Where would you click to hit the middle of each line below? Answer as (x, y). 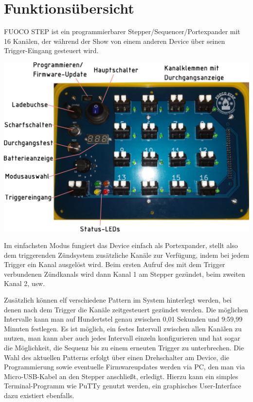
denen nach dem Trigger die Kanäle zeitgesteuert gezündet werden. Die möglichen (126, 309)
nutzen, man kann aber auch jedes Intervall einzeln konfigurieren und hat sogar (122, 338)
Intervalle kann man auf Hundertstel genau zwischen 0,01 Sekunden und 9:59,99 (123, 319)
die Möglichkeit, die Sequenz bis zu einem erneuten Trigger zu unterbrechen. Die (124, 347)
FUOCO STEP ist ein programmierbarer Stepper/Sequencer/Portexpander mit (122, 31)
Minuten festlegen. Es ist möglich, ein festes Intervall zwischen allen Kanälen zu (123, 328)
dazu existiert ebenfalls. (39, 395)
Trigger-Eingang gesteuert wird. (51, 50)
